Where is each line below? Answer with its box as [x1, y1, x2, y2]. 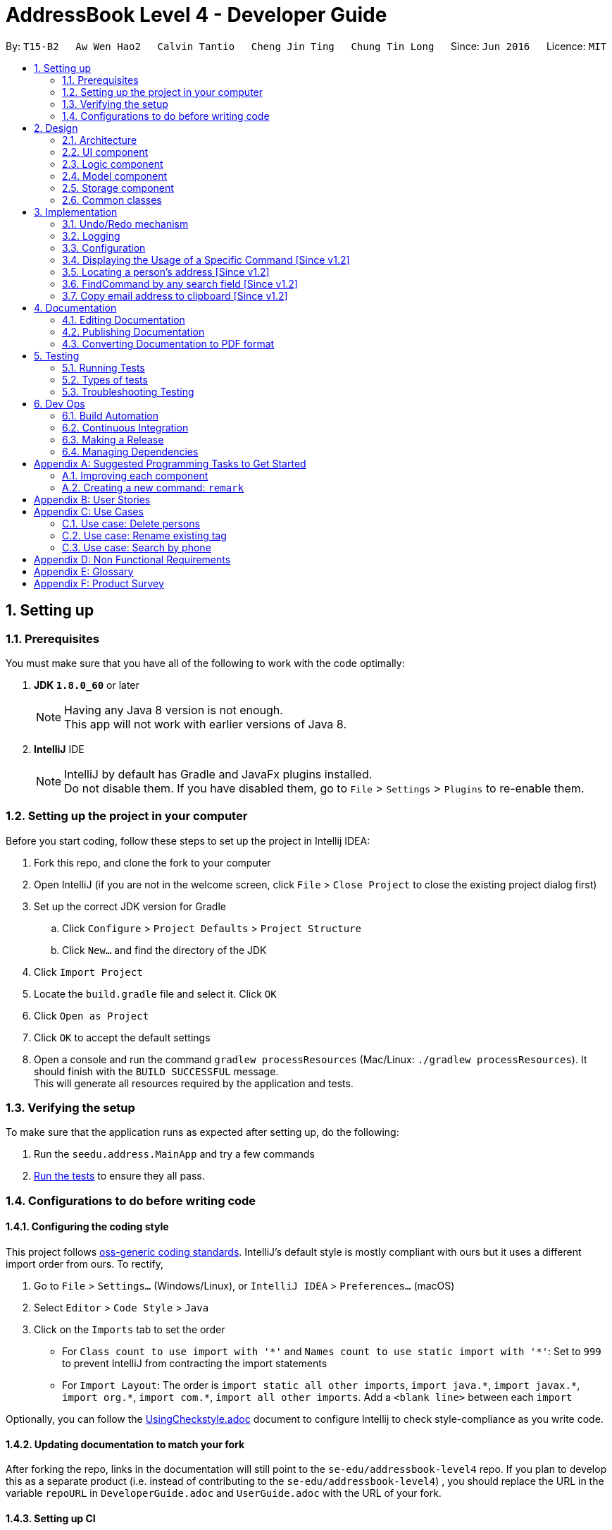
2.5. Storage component [62, 181, 174, 194]
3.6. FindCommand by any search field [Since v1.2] [62, 277, 298, 290]
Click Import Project [34, 965, 143, 978]
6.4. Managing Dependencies [62, 445, 199, 458]
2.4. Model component [62, 169, 168, 182]
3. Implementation [34, 205, 118, 218]
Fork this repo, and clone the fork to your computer [34, 856, 271, 869]
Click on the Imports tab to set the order [34, 1323, 225, 1336]
